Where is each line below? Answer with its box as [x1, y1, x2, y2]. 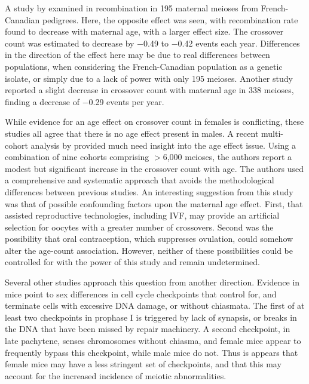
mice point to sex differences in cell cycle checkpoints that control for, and [5, 287, 277, 300]
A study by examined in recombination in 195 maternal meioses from [5, 2, 258, 14]
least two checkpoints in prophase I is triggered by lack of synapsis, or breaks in [5, 311, 297, 323]
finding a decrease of [5, 95, 79, 107]
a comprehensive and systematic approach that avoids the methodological [5, 174, 274, 186]
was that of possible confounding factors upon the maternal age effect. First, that [5, 197, 303, 210]
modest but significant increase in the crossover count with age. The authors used [5, 162, 304, 174]
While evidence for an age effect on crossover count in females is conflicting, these [5, 115, 304, 128]
